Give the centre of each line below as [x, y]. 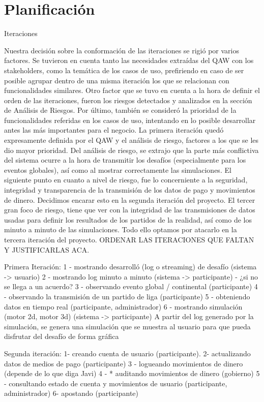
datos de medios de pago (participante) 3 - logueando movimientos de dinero [124, 363]
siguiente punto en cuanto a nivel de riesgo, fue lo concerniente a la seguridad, [126, 180]
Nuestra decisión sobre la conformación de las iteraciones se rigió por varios [122, 50]
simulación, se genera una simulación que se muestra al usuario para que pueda [127, 326]
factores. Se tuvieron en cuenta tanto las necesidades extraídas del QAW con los [129, 60]
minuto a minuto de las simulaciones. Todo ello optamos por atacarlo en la [121, 229]
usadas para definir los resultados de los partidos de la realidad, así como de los [128, 219]
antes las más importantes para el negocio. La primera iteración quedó [114, 130]
